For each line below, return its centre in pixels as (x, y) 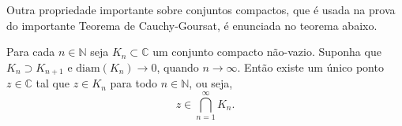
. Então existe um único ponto (310, 67)
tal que (53, 83)
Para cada (31, 52)
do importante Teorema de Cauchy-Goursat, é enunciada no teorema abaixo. (192, 25)
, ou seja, (211, 83)
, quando (178, 67)
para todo (134, 83)
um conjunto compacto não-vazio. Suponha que (267, 52)
